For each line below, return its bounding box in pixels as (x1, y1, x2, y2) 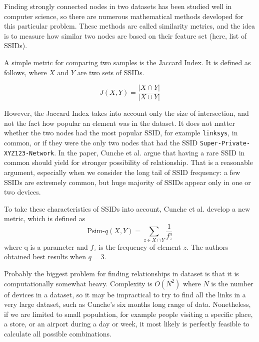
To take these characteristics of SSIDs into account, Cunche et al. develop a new (4, 203, 250, 214)
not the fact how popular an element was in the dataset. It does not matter (4, 117, 235, 128)
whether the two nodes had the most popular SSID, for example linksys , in (4, 127, 238, 138)
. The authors (186, 241, 228, 252)
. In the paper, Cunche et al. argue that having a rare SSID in (54, 147, 245, 157)
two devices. (4, 187, 41, 197)
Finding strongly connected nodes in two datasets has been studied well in (4, 1, 232, 11)
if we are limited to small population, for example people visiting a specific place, (4, 308, 253, 319)
